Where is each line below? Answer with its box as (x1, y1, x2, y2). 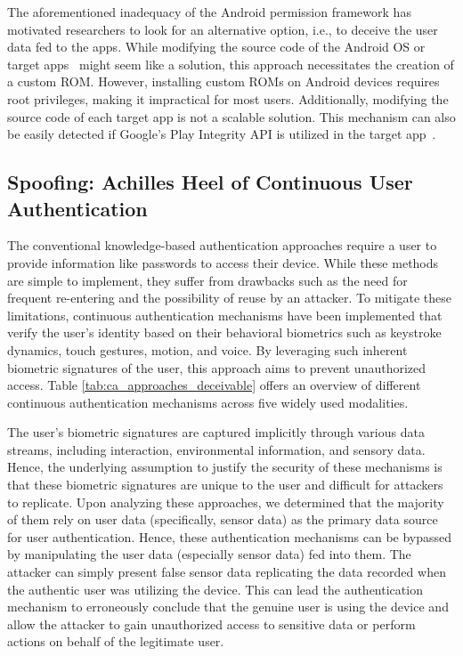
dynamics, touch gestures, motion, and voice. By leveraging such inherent (7, 340, 408, 359)
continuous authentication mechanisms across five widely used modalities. (7, 393, 409, 411)
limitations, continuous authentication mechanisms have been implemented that (7, 305, 443, 324)
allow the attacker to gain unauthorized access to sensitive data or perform (7, 614, 416, 633)
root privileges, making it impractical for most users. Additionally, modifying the (7, 89, 449, 108)
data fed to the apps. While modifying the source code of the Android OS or (7, 37, 426, 56)
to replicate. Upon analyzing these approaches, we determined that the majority (7, 492, 444, 511)
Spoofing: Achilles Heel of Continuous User (7, 168, 413, 196)
